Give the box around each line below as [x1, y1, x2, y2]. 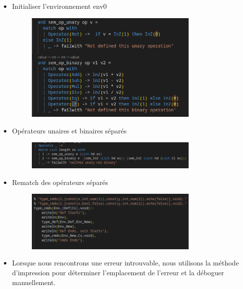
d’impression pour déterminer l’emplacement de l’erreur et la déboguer [12, 267, 224, 277]
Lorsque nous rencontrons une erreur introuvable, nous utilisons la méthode [12, 258, 239, 268]
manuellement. [12, 277, 56, 287]
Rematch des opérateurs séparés [12, 177, 108, 187]
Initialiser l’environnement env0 [12, 1, 107, 11]
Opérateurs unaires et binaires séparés [12, 125, 127, 135]
